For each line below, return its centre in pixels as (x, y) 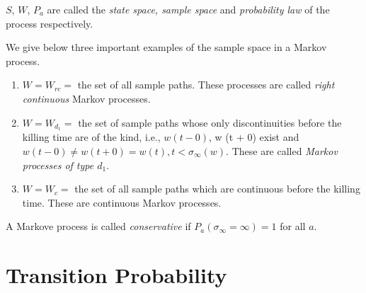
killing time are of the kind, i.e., (91, 137)
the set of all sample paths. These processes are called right (206, 85)
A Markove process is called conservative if (98, 226)
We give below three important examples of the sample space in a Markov (166, 47)
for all (293, 226)
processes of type (58, 165)
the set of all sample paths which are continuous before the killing (217, 189)
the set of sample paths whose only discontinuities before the (210, 122)
